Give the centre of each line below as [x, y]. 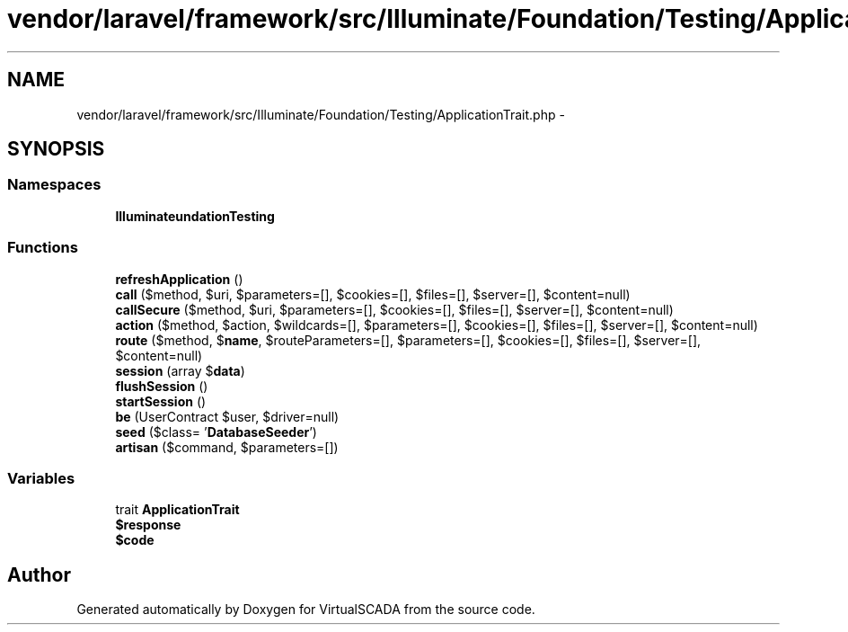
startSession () [161, 401]
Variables [41, 478]
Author [39, 574]
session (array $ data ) [180, 370]
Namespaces [54, 185]
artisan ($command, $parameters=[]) [227, 447]
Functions [43, 248]
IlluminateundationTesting [195, 216]
